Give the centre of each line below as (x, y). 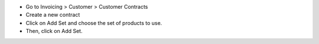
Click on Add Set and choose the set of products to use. (94, 23)
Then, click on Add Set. (54, 31)
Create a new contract (53, 15)
